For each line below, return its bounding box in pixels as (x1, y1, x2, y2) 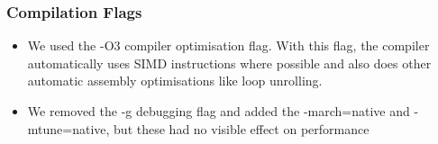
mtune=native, (27, 119, 110, 138)
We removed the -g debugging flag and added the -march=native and (27, 102, 410, 120)
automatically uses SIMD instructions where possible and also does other (27, 53, 432, 72)
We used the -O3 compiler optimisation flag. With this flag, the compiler (27, 36, 430, 55)
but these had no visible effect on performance (114, 119, 370, 138)
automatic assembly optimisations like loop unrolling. (27, 71, 323, 90)
